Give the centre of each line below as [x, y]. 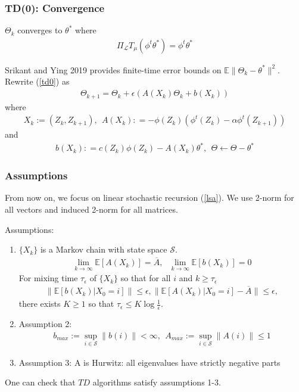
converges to [40, 30]
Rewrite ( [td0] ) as [37, 81]
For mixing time [48, 278]
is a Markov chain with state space [104, 249]
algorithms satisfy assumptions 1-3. [157, 382]
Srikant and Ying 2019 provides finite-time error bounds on [113, 69]
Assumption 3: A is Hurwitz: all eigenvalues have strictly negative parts [149, 362]
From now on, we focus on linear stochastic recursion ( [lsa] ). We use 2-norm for [149, 197]
